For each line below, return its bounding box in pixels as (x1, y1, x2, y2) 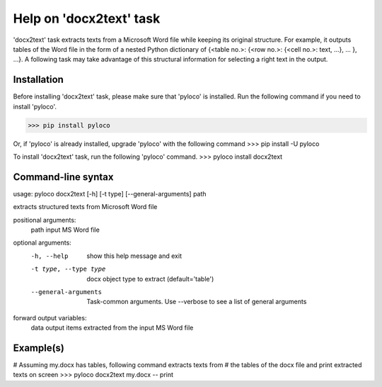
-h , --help (30, 252, 69, 260)
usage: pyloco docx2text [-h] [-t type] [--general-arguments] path (13, 189, 207, 198)
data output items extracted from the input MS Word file (30, 323, 194, 332)
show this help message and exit (86, 252, 182, 260)
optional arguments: (13, 238, 72, 247)
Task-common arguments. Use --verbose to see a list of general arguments (86, 298, 307, 306)
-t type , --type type (30, 265, 106, 273)
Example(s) (13, 342, 65, 354)
